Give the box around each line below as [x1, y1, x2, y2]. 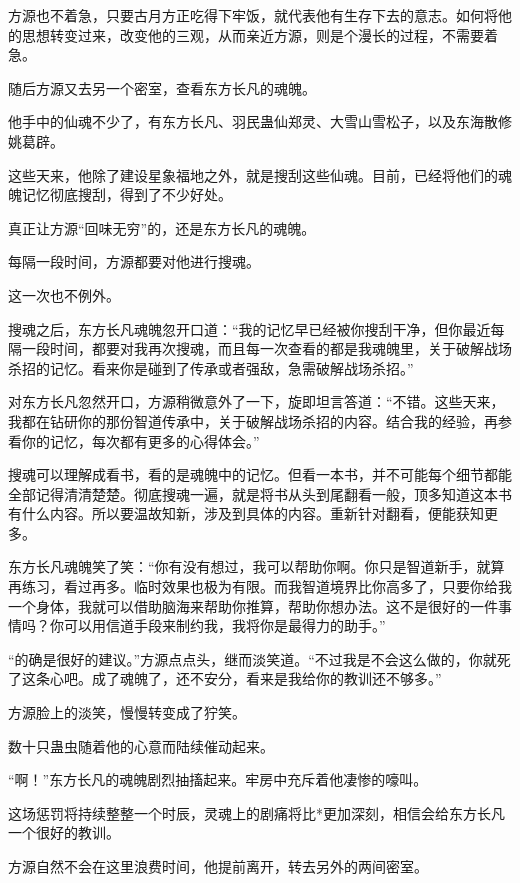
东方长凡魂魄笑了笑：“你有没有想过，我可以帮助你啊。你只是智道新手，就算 [8, 556, 505, 577]
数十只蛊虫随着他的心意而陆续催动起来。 [8, 735, 274, 756]
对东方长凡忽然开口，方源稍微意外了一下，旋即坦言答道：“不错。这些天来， [8, 391, 505, 412]
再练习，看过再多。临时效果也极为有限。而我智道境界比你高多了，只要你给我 [8, 576, 512, 597]
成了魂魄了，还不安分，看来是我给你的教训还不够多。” [91, 668, 442, 689]
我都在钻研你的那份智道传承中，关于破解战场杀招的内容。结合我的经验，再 [8, 410, 498, 431]
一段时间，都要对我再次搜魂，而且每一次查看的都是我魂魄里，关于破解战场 [21, 338, 512, 359]
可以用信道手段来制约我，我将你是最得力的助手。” [63, 615, 386, 636]
